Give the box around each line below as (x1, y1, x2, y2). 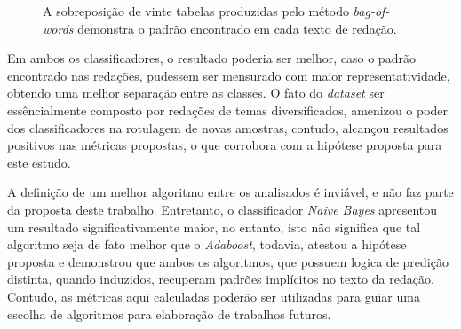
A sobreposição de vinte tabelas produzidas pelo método (43, 2, 349, 20)
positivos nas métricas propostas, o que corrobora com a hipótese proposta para (7, 136, 442, 154)
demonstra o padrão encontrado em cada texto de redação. (77, 19, 397, 37)
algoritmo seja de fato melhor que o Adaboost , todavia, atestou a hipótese (7, 235, 407, 254)
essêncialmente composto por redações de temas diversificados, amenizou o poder (7, 100, 449, 119)
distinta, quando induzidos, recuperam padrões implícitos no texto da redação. (7, 270, 434, 288)
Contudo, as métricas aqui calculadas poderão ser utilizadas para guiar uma (7, 286, 420, 305)
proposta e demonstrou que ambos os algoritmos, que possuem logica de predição (7, 252, 449, 270)
